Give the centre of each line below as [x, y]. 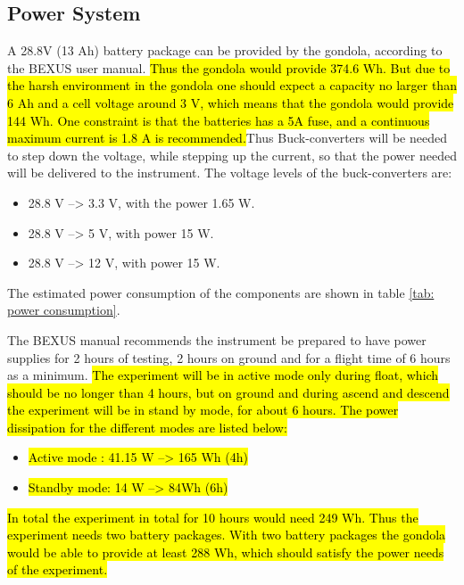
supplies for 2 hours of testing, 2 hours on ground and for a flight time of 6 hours [229, 357]
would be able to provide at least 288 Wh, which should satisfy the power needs [226, 552]
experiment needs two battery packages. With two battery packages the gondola [227, 535]
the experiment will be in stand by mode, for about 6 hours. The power [203, 410]
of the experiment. [58, 569]
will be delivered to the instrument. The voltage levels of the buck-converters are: [230, 173]
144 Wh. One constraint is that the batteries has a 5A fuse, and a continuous [219, 120]
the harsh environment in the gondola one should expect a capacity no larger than [232, 85]
